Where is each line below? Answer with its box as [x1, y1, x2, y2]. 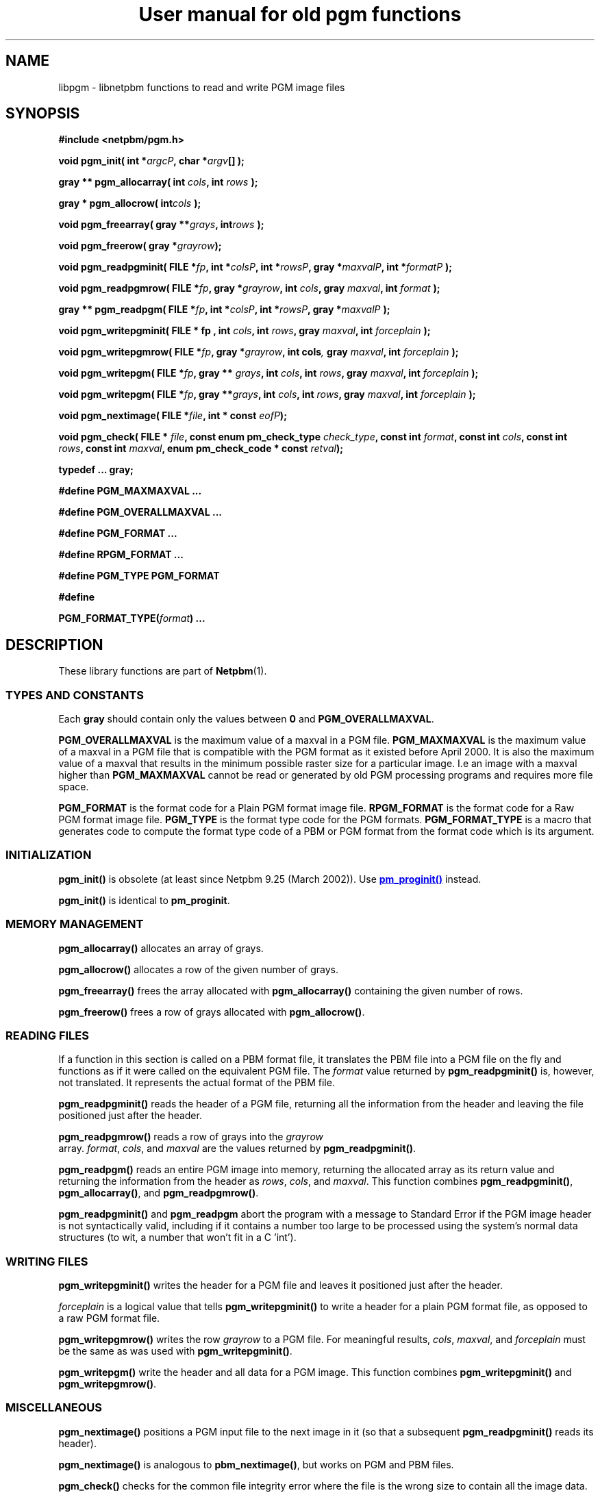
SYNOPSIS [5, 105, 80, 123]
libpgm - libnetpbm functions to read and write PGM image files [58, 81, 345, 93]
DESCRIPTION [5, 636, 103, 653]
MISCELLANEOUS [5, 1401, 102, 1415]
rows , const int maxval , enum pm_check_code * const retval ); [58, 442, 344, 455]
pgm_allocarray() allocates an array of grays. [58, 942, 264, 954]
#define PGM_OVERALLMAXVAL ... [58, 506, 223, 518]
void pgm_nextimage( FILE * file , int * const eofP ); [58, 410, 287, 422]
